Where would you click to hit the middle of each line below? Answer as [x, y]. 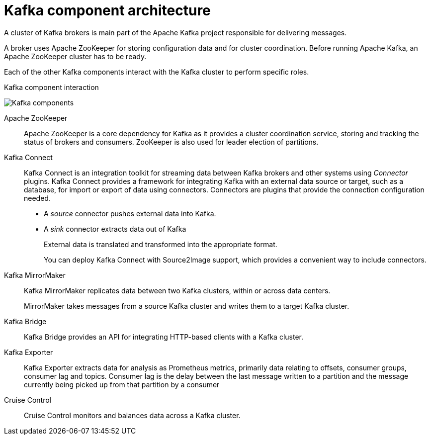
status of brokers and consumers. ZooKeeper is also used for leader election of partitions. [171, 142]
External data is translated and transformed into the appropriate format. [161, 244]
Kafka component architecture [107, 10]
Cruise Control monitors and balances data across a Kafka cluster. [132, 415]
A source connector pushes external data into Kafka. [130, 213]
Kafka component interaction [51, 87]
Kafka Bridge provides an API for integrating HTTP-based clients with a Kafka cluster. [164, 337]
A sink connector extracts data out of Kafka [115, 229]
